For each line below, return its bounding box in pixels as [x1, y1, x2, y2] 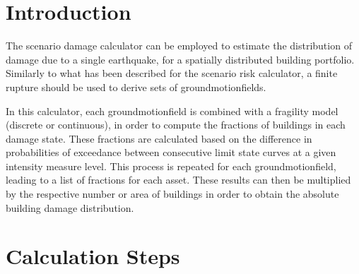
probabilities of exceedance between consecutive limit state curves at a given [6, 145, 336, 160]
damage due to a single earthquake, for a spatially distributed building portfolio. [6, 52, 355, 66]
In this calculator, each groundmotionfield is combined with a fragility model [6, 103, 339, 118]
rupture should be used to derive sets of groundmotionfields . [6, 79, 266, 94]
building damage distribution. [6, 200, 134, 215]
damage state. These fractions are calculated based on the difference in [6, 131, 312, 145]
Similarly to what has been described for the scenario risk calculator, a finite [6, 66, 338, 81]
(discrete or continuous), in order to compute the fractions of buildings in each [6, 117, 346, 132]
